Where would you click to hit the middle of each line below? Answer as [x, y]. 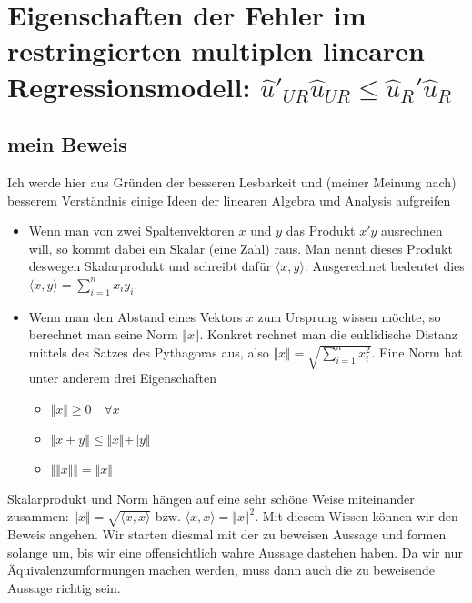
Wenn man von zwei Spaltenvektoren [131, 231]
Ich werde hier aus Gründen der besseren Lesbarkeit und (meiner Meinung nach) [232, 181]
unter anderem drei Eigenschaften [122, 378]
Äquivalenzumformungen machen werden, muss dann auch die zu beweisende [221, 570]
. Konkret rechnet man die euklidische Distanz [329, 334]
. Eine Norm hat [417, 352]
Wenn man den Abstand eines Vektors [136, 316]
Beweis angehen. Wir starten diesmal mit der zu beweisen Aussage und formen [227, 534]
